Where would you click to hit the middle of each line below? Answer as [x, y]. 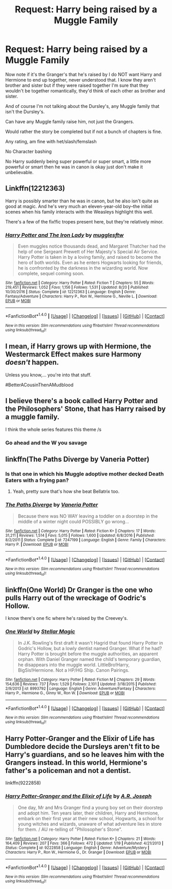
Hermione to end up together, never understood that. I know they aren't [81, 80]
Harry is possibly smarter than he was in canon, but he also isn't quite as [82, 201]
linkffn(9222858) [23, 783]
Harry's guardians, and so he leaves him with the [85, 755]
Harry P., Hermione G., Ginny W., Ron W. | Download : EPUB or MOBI [65, 693]
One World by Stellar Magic [40, 632]
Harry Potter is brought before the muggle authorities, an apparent [88, 654]
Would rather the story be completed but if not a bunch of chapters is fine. [84, 131]
